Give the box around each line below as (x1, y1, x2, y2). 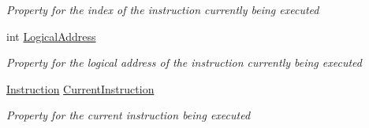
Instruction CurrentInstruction (6, 80, 155, 97)
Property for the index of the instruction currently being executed (6, 2, 319, 17)
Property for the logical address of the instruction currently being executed (6, 54, 362, 71)
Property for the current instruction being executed (6, 107, 251, 123)
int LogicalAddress (6, 27, 96, 44)
